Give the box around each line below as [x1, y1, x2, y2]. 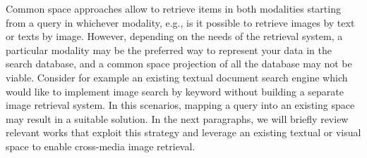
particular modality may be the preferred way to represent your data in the [6, 42, 332, 57]
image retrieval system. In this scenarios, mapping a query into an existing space [6, 98, 355, 112]
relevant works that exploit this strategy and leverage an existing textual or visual [6, 125, 361, 140]
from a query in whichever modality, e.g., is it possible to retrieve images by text [6, 15, 355, 29]
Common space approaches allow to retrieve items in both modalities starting [6, 1, 341, 15]
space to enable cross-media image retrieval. [6, 138, 195, 153]
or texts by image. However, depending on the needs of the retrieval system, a [6, 29, 343, 44]
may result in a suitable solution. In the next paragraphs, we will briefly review [6, 111, 349, 126]
